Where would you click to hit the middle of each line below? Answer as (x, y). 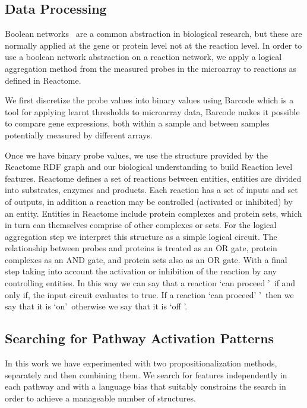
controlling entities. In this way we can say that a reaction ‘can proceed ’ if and (150, 283)
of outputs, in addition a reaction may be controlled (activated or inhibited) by (149, 201)
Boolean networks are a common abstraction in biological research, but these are (153, 34)
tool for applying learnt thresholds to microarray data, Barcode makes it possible (152, 111)
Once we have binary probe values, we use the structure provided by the (136, 155)
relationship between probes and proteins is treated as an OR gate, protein (141, 248)
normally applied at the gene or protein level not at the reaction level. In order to (153, 45)
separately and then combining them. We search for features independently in (146, 374)
